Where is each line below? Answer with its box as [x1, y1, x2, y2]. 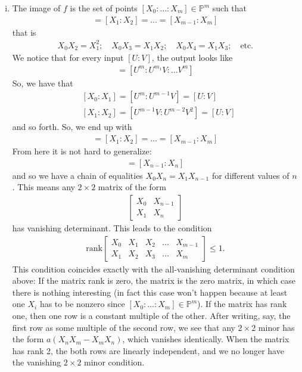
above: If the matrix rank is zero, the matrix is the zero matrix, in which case [12, 274, 296, 287]
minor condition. [84, 356, 145, 368]
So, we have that [12, 76, 73, 89]
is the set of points [70, 2, 138, 14]
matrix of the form [98, 181, 166, 193]
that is [12, 26, 36, 38]
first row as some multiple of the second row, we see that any [12, 321, 235, 333]
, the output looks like [151, 51, 233, 64]
